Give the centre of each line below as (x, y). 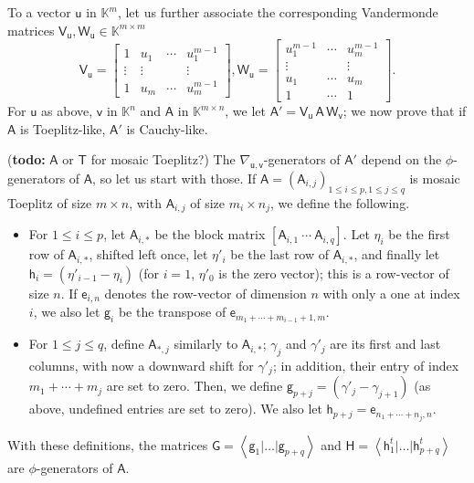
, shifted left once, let (148, 254)
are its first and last (385, 344)
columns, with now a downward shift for (141, 366)
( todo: (26, 159)
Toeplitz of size (50, 202)
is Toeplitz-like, (63, 128)
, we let (246, 110)
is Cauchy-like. (167, 128)
